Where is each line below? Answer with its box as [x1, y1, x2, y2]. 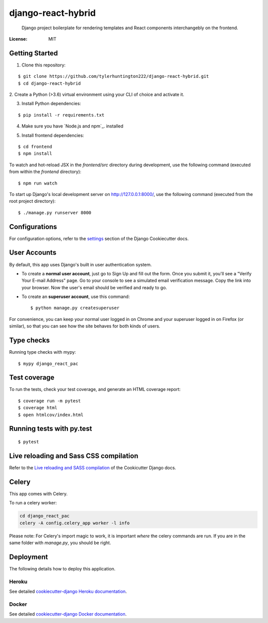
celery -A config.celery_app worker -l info [19, 520, 130, 526]
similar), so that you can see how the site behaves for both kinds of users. [9, 323, 161, 329]
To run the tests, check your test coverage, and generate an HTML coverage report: [9, 386, 181, 392]
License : [9, 36, 27, 42]
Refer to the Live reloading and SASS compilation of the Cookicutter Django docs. [9, 464, 176, 471]
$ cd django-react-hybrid [18, 80, 81, 86]
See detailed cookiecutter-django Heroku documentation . [9, 588, 127, 595]
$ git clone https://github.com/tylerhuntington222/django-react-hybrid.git [18, 73, 209, 79]
